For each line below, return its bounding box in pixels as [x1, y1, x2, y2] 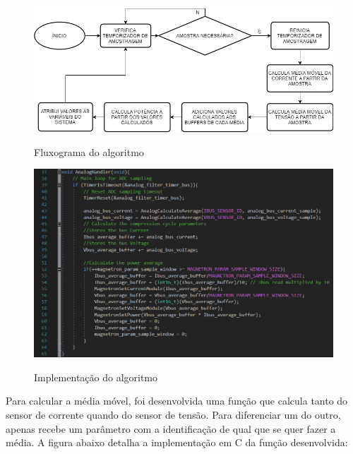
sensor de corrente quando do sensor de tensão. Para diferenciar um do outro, [6, 407, 341, 422]
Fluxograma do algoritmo [34, 144, 144, 159]
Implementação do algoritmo [34, 369, 158, 384]
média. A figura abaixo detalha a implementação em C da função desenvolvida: [6, 435, 348, 450]
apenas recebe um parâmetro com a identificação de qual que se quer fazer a [6, 421, 336, 436]
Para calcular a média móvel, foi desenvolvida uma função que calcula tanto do [6, 393, 348, 408]
